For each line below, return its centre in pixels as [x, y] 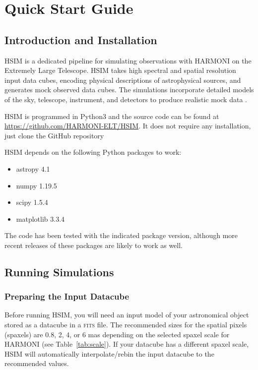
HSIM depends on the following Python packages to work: [93, 152]
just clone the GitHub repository [54, 135]
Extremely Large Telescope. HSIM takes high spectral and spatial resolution [120, 70]
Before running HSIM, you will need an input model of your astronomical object [127, 315]
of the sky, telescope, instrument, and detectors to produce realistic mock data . [126, 99]
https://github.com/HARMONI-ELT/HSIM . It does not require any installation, [128, 126]
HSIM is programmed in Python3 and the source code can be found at [112, 116]
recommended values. [37, 363]
